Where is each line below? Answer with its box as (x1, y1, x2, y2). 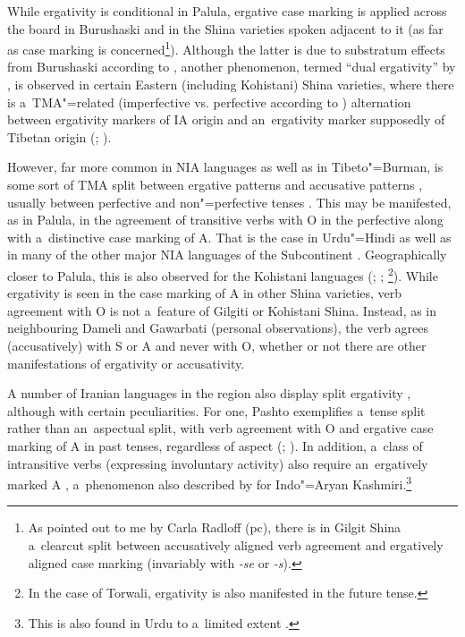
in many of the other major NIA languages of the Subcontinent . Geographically (7, 245, 447, 264)
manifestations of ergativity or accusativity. (7, 353, 245, 372)
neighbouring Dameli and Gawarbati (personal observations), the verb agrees (7, 318, 429, 337)
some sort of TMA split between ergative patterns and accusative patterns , (7, 175, 423, 193)
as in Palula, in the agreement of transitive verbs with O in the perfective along (7, 210, 444, 229)
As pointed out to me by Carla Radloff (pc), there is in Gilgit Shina (28, 518, 402, 537)
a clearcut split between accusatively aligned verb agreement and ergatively (28, 536, 444, 554)
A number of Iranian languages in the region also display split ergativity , (7, 384, 411, 403)
